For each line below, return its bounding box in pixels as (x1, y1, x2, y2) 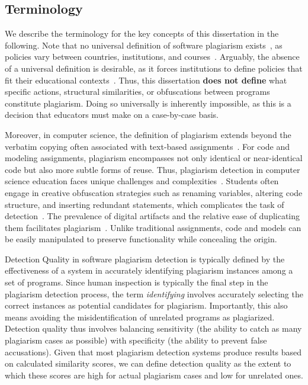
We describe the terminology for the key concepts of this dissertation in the (5, 27, 279, 40)
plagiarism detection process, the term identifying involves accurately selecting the (5, 287, 303, 300)
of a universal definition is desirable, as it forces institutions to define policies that (5, 62, 303, 74)
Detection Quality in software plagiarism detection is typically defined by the (5, 252, 285, 265)
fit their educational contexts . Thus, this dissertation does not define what (5, 73, 287, 86)
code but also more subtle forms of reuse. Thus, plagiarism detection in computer (5, 163, 300, 175)
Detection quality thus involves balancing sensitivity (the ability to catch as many (5, 322, 302, 335)
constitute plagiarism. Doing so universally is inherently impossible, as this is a (5, 97, 291, 109)
